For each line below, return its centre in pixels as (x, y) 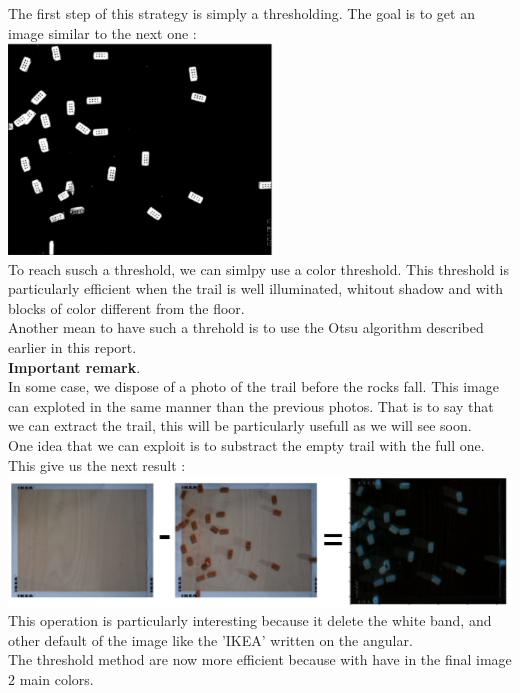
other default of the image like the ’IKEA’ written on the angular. (210, 639)
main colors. (56, 678)
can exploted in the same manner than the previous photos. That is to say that (251, 405)
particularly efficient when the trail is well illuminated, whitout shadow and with (255, 288)
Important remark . (74, 366)
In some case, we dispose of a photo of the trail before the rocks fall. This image (253, 386)
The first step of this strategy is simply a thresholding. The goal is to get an (241, 13)
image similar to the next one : (102, 32)
